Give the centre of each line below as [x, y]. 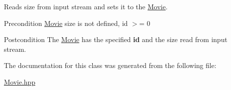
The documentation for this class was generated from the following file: [110, 65]
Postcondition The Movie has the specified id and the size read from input [116, 39]
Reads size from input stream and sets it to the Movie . [86, 6]
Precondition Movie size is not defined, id [66, 23]
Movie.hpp [20, 81]
